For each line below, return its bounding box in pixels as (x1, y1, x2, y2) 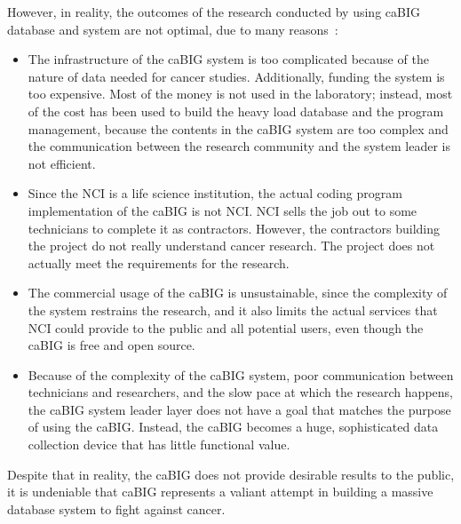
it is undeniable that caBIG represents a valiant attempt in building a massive (7, 482, 433, 501)
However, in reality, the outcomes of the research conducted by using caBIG (7, 3, 420, 20)
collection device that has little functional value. (28, 435, 290, 454)
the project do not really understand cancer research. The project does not (28, 236, 435, 255)
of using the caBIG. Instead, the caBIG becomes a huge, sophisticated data (28, 417, 439, 436)
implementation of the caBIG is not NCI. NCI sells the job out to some (28, 201, 417, 219)
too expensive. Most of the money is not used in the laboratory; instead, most (28, 84, 453, 103)
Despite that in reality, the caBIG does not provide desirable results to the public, (7, 464, 455, 483)
